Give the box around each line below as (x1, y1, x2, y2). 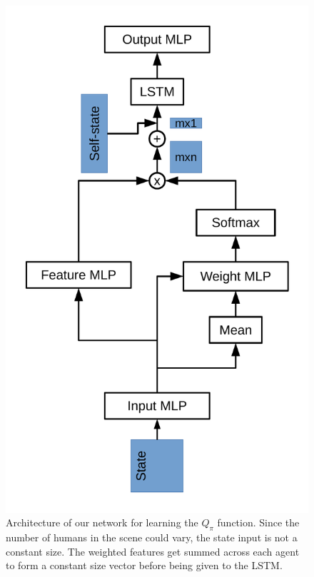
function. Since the (217, 515, 300, 530)
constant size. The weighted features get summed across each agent (6, 543, 300, 558)
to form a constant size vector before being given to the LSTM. (6, 558, 283, 573)
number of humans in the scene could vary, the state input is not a (6, 529, 298, 544)
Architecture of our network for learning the (6, 515, 198, 530)
